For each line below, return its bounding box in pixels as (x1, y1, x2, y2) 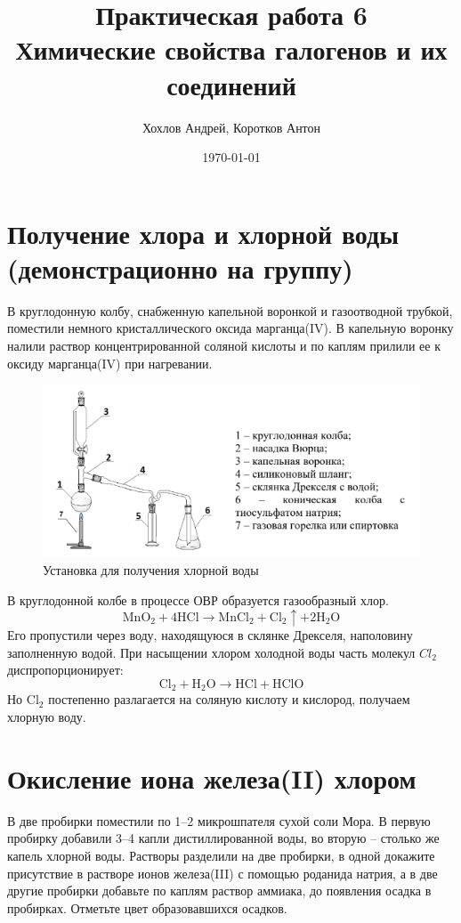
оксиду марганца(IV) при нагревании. (7, 353, 213, 372)
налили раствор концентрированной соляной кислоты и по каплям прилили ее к (7, 336, 441, 354)
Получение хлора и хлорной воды (7, 215, 400, 251)
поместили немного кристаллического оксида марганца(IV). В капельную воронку (7, 319, 454, 337)
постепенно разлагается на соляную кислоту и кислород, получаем (48, 690, 410, 708)
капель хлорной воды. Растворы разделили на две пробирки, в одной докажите (7, 846, 435, 864)
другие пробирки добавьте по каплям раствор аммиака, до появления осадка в (7, 881, 432, 900)
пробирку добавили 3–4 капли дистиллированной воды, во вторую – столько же (7, 829, 440, 847)
